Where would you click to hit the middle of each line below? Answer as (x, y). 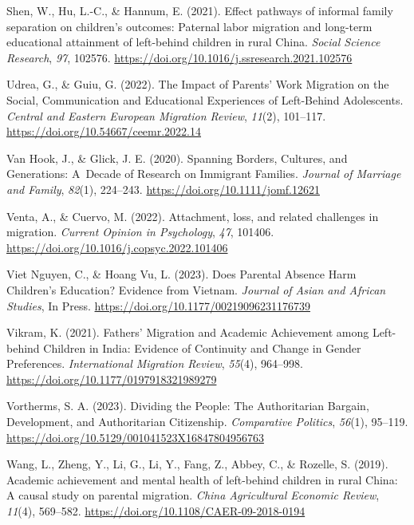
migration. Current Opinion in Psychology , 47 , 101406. (140, 232)
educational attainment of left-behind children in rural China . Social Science (193, 42)
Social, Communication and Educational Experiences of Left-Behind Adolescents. (205, 99)
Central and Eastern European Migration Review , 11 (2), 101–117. (166, 115)
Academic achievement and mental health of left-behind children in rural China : (202, 479)
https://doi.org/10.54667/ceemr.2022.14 (104, 131)
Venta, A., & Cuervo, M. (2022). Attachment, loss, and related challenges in (193, 216)
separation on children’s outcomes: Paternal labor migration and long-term (189, 26)
